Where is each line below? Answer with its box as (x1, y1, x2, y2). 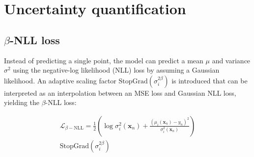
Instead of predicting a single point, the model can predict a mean (4, 55, 203, 65)
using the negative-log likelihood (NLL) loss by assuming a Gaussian (13, 65, 220, 75)
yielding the (4, 97, 39, 107)
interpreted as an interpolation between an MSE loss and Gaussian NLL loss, (4, 87, 236, 98)
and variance (212, 55, 251, 65)
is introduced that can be (171, 75, 248, 85)
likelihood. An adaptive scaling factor (4, 75, 116, 85)
